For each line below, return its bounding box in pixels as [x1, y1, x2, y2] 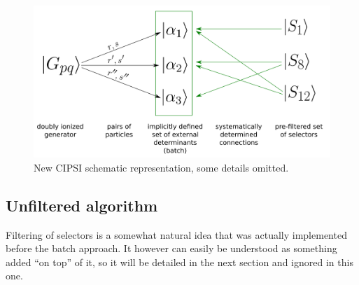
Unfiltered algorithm [6, 194, 158, 216]
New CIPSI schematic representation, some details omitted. [34, 160, 289, 174]
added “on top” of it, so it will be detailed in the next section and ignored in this [6, 254, 353, 269]
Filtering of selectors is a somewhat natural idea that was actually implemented [6, 227, 347, 242]
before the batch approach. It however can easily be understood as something [6, 241, 337, 256]
